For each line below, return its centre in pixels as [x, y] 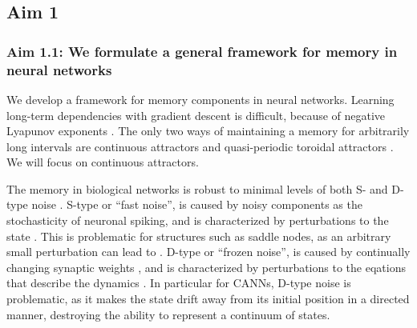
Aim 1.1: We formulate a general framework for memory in [202, 51]
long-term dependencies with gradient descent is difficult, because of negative [196, 115]
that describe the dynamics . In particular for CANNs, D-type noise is [179, 283]
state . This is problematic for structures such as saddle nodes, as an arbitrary [199, 236]
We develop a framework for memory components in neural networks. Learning [200, 99]
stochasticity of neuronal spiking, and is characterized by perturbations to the [198, 220]
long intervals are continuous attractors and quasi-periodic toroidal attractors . [200, 146]
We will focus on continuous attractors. [103, 162]
